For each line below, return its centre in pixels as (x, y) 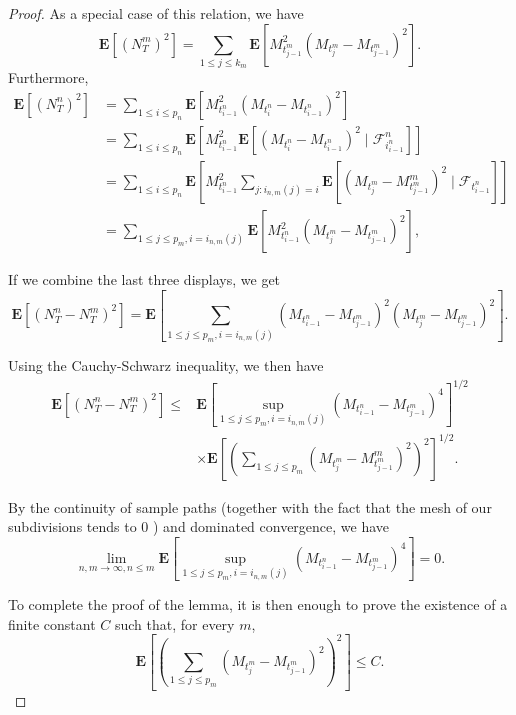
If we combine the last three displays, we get (144, 279)
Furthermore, (48, 77)
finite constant (52, 623)
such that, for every (174, 623)
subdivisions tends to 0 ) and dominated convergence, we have (199, 526)
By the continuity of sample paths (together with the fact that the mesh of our (250, 506)
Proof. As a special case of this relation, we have (156, 13)
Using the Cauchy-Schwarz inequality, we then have (166, 364)
